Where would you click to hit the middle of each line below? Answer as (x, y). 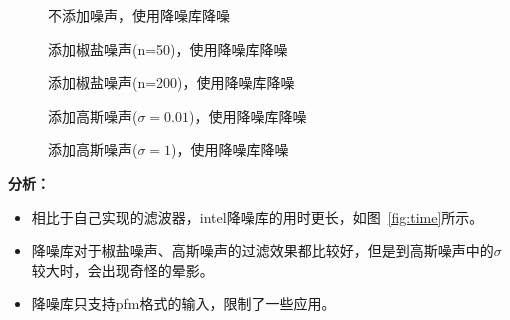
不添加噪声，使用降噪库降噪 (139, 15)
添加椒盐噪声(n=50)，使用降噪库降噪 (168, 48)
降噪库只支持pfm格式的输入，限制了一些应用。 (183, 303)
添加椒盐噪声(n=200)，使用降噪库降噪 (171, 82)
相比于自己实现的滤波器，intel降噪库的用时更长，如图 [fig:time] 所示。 (257, 216)
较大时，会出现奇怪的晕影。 (122, 269)
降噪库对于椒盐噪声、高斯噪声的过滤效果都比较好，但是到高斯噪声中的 (262, 250)
